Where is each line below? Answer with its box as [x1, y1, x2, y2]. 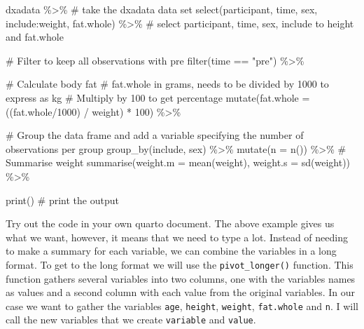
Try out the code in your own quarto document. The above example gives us [6, 216, 335, 231]
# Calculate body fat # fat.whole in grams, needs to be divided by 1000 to [6, 76, 329, 91]
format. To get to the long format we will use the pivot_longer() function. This [6, 257, 353, 271]
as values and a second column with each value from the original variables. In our [6, 285, 355, 300]
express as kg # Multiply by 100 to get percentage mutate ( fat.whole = [6, 90, 310, 105]
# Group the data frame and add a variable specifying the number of [6, 128, 304, 142]
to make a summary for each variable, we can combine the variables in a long [6, 243, 337, 258]
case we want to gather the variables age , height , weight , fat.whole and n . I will [6, 298, 358, 313]
